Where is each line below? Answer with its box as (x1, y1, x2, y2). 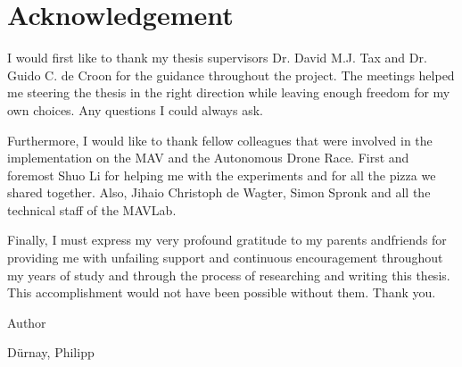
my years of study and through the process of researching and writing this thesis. (7, 265, 450, 284)
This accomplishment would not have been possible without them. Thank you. (7, 283, 436, 302)
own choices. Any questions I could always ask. (7, 100, 263, 119)
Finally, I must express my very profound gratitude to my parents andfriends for (7, 230, 447, 249)
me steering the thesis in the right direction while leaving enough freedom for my (7, 83, 450, 102)
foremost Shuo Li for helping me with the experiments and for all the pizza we (7, 165, 436, 184)
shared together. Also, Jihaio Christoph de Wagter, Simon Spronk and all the (7, 183, 431, 202)
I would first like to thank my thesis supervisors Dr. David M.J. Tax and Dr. (7, 48, 427, 67)
